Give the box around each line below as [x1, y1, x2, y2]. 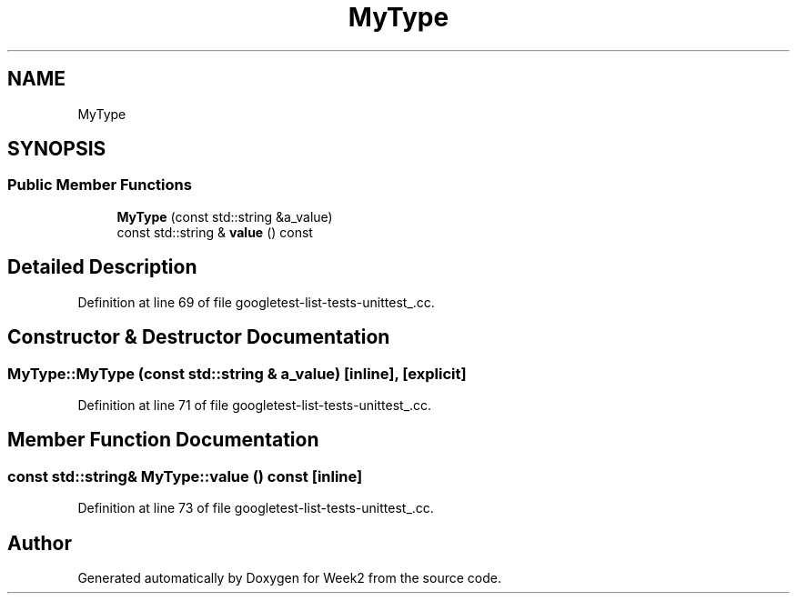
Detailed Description [7, 255, 197, 279]
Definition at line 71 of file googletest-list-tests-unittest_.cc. [77, 396, 432, 413]
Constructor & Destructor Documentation [7, 326, 390, 349]
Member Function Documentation [7, 428, 319, 452]
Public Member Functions [7, 175, 192, 195]
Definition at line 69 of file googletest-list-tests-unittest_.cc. [77, 294, 435, 310]
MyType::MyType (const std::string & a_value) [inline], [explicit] [7, 364, 467, 383]
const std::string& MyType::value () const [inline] [7, 466, 363, 486]
